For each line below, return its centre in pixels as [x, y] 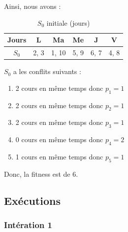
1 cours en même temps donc [59, 156]
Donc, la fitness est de [37, 174]
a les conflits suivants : [47, 71]
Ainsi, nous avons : [32, 6]
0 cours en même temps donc [59, 139]
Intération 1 [28, 225]
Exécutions [32, 200]
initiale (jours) [68, 22]
